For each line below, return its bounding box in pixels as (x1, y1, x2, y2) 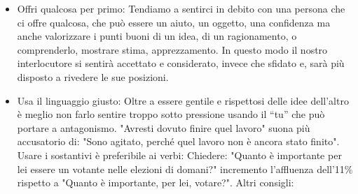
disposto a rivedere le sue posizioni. (17, 69, 169, 84)
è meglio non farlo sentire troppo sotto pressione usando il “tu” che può (17, 107, 325, 121)
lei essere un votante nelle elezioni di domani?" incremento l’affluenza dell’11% (17, 161, 353, 176)
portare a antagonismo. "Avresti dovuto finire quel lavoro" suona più (17, 120, 310, 135)
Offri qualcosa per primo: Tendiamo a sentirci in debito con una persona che (17, 1, 345, 15)
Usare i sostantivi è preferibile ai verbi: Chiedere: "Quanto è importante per (17, 147, 342, 162)
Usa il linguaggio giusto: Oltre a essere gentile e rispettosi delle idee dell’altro (17, 93, 349, 107)
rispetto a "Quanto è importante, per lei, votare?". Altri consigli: (17, 175, 294, 190)
